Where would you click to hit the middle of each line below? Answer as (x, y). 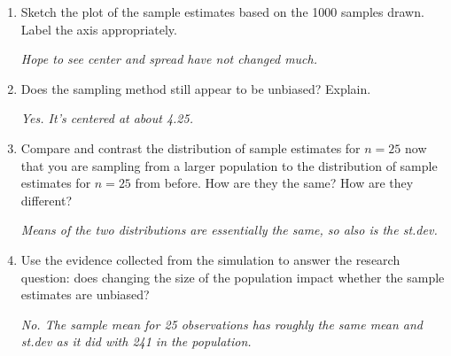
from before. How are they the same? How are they (274, 183)
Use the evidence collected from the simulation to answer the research (210, 259)
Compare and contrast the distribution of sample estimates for (191, 147)
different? (47, 200)
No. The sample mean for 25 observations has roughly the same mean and (222, 324)
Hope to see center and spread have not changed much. (169, 59)
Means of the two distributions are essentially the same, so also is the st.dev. (229, 230)
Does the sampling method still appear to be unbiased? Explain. (196, 88)
